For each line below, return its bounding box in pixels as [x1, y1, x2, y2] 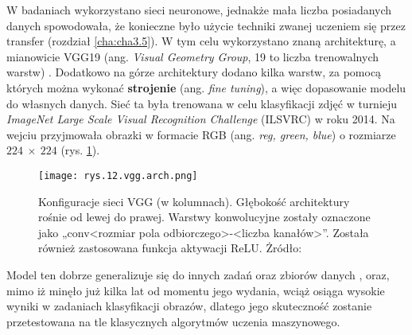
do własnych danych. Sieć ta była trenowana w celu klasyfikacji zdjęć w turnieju [6, 95, 398, 111]
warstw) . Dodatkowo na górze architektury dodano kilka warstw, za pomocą [6, 64, 382, 80]
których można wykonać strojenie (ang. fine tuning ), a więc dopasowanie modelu [6, 79, 406, 95]
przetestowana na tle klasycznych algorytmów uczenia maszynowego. [6, 313, 340, 329]
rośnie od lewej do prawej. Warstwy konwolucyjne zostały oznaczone [38, 208, 371, 225]
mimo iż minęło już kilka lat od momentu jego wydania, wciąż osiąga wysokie [6, 282, 385, 298]
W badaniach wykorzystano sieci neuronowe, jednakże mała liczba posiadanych [6, 2, 392, 18]
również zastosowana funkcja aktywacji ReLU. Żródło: [38, 240, 302, 256]
